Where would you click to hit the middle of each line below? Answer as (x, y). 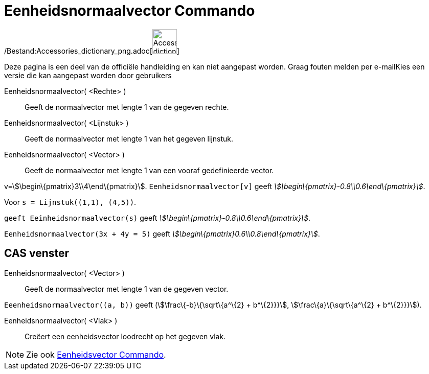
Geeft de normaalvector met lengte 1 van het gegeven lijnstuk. (129, 138)
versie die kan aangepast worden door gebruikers (88, 75)
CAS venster (37, 253)
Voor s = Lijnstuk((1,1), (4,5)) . (70, 202)
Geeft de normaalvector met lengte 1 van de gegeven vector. (127, 289)
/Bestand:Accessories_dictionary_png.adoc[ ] (92, 51)
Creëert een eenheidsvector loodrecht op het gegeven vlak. (125, 336)
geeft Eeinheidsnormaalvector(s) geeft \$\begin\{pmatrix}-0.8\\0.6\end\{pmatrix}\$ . (157, 218)
